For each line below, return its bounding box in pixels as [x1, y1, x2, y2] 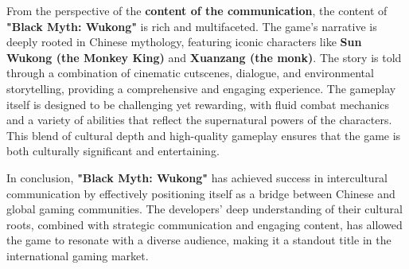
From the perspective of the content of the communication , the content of [6, 2, 388, 18]
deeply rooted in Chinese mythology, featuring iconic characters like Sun [6, 33, 362, 50]
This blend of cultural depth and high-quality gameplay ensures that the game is [6, 127, 401, 143]
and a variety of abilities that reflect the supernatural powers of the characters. [6, 111, 392, 128]
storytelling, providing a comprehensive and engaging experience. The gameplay [6, 80, 396, 96]
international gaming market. [6, 247, 149, 263]
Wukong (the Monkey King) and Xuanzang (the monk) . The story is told [6, 49, 402, 65]
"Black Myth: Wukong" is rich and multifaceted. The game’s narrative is [6, 18, 377, 34]
